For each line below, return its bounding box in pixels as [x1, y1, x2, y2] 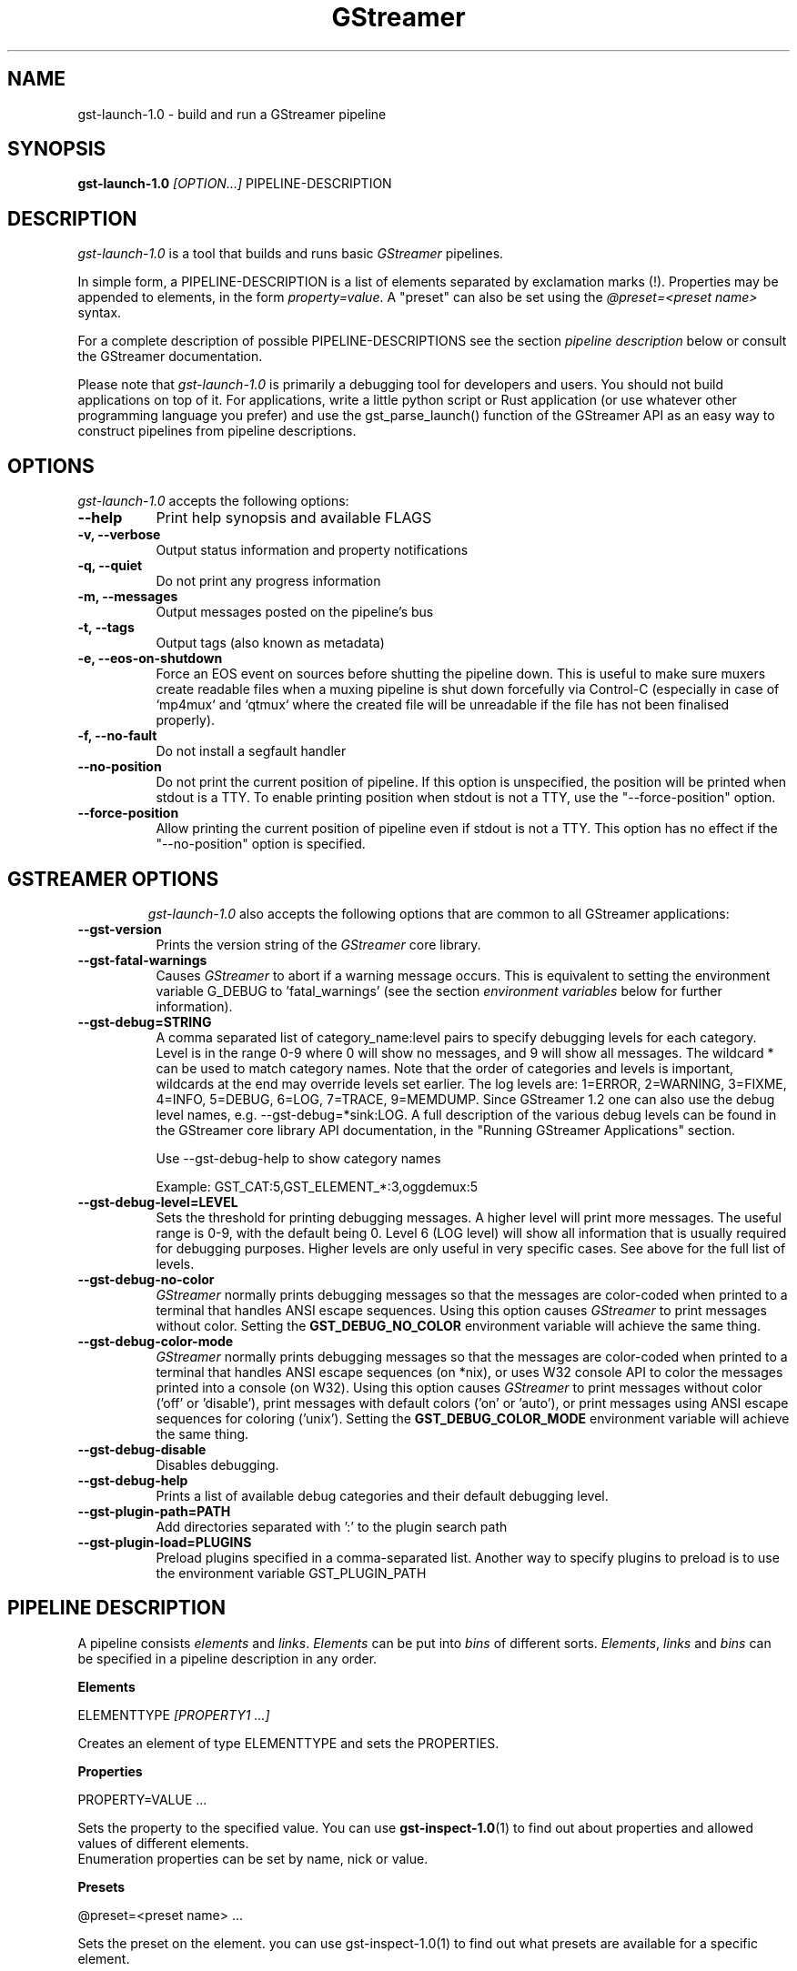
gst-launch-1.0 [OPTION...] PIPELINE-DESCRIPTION [77, 176, 392, 192]
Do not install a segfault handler [156, 743, 347, 759]
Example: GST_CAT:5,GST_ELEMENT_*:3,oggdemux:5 [156, 1178, 479, 1194]
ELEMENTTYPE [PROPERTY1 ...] [77, 1706, 270, 1723]
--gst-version [77, 920, 162, 937]
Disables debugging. [156, 1456, 279, 1473]
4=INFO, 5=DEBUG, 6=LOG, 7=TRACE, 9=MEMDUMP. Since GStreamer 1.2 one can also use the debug [156, 1091, 775, 1107]
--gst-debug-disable [77, 1441, 207, 1457]
